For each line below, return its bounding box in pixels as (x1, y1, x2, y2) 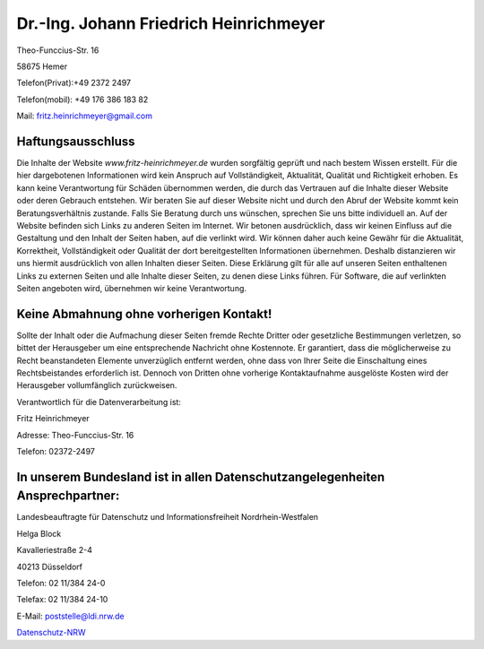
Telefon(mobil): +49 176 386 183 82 (16, 94, 149, 105)
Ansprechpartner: (16, 489, 120, 504)
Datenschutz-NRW (16, 627, 86, 638)
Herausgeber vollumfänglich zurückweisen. (16, 380, 177, 391)
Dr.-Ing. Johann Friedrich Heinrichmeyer (16, 13, 325, 33)
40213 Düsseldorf (16, 561, 83, 572)
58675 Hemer (16, 61, 67, 72)
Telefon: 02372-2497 (16, 446, 96, 456)
